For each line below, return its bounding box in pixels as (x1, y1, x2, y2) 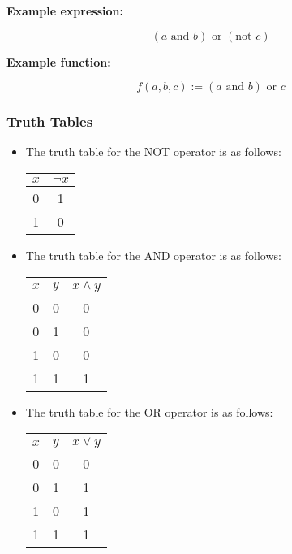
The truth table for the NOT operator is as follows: (25, 143, 281, 160)
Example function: (6, 53, 111, 70)
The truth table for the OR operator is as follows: (25, 403, 273, 420)
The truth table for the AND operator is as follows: (25, 247, 281, 263)
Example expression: (6, 2, 123, 19)
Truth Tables (6, 111, 93, 132)
